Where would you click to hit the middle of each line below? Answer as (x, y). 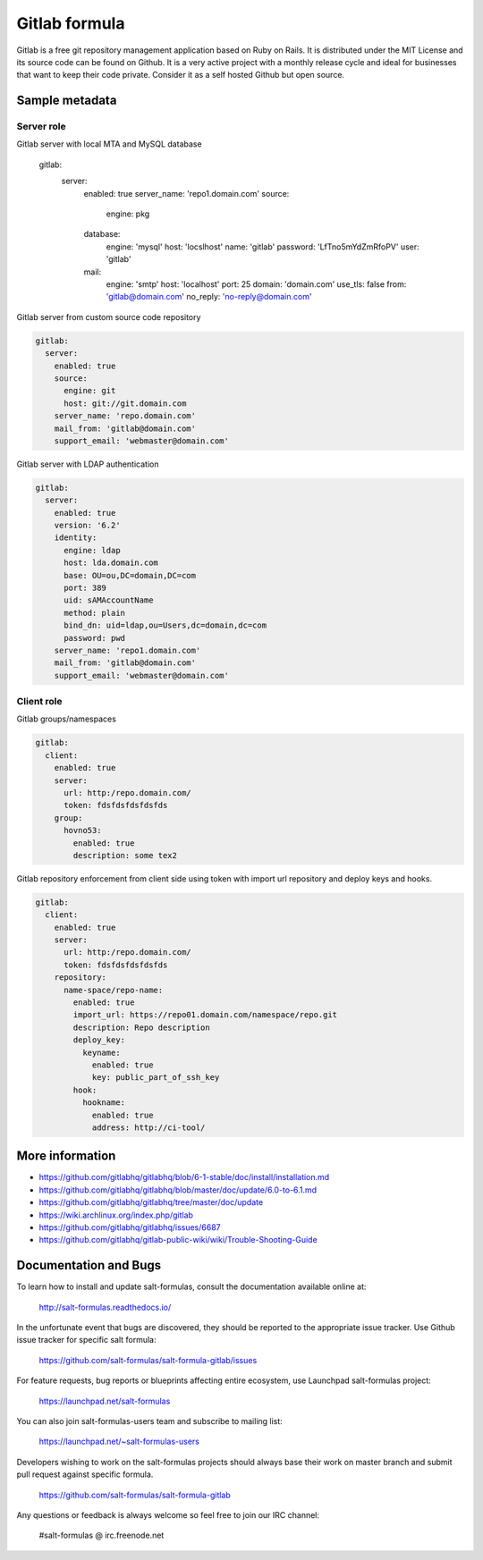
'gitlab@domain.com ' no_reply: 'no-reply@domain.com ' (209, 297)
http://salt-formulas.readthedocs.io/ (105, 1307)
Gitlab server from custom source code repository (109, 316)
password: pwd (94, 638)
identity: (76, 538)
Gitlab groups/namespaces (66, 719)
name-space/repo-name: (114, 990)
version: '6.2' (87, 526)
